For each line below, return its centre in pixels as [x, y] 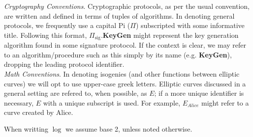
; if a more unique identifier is [199, 93]
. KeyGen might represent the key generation [170, 35]
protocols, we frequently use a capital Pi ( [67, 25]
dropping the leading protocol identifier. [64, 64]
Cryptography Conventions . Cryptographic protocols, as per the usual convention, [127, 6]
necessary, [19, 102]
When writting [26, 128]
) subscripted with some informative [190, 25]
